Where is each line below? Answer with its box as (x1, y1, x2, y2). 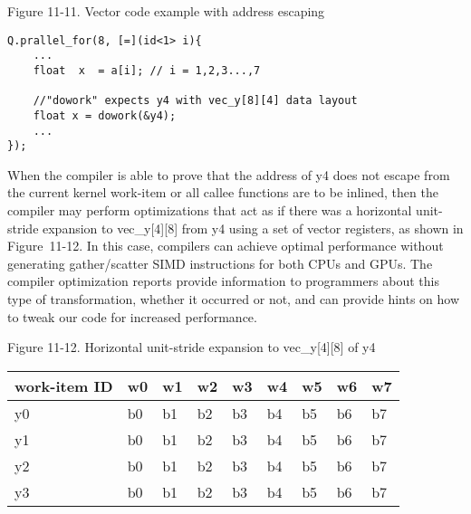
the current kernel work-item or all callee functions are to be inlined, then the (7, 183, 438, 202)
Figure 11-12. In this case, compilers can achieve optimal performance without (7, 236, 444, 255)
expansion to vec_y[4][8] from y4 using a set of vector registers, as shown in (43, 218, 464, 237)
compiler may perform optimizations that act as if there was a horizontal (7, 201, 412, 220)
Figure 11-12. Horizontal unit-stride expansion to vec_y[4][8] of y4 (7, 338, 376, 357)
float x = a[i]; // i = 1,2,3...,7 (33, 63, 261, 77)
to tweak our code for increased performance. (7, 307, 257, 326)
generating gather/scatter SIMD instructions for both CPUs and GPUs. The (7, 253, 433, 272)
